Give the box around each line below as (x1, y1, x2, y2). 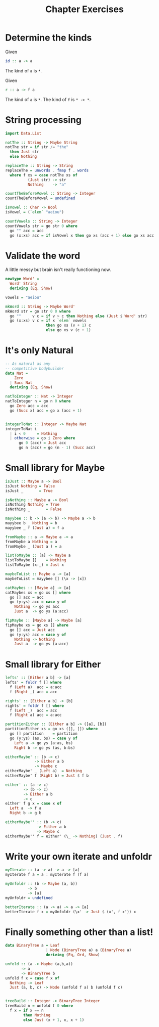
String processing (5, 114, 82, 125)
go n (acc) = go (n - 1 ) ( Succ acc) (18, 445, 96, 451)
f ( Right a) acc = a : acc (10, 712, 62, 718)
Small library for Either (5, 658, 101, 670)
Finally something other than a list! (5, 926, 153, 937)
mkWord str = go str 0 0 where (5, 308, 71, 314)
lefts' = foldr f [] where (5, 680, 62, 685)
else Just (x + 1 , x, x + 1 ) (23, 1017, 85, 1022)
